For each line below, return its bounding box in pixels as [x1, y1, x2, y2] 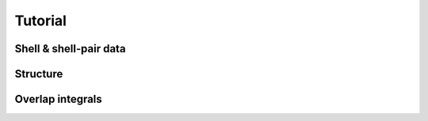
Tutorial [14, 12, 67, 29]
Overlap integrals [14, 93, 102, 106]
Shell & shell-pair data [14, 42, 126, 55]
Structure [14, 67, 63, 81]
